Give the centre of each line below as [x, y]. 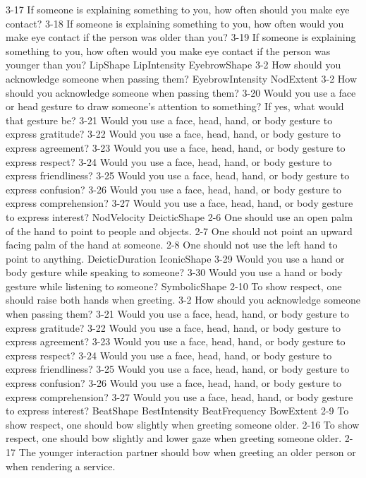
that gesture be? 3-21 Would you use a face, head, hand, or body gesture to [169, 120]
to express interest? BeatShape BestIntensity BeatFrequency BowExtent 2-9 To [177, 411]
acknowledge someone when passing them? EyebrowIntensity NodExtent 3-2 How [182, 78]
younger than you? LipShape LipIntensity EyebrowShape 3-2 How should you [173, 65]
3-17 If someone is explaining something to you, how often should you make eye [178, 9]
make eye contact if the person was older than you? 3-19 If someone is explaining [181, 37]
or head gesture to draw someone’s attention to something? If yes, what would [175, 106]
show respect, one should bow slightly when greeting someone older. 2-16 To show [183, 424]
